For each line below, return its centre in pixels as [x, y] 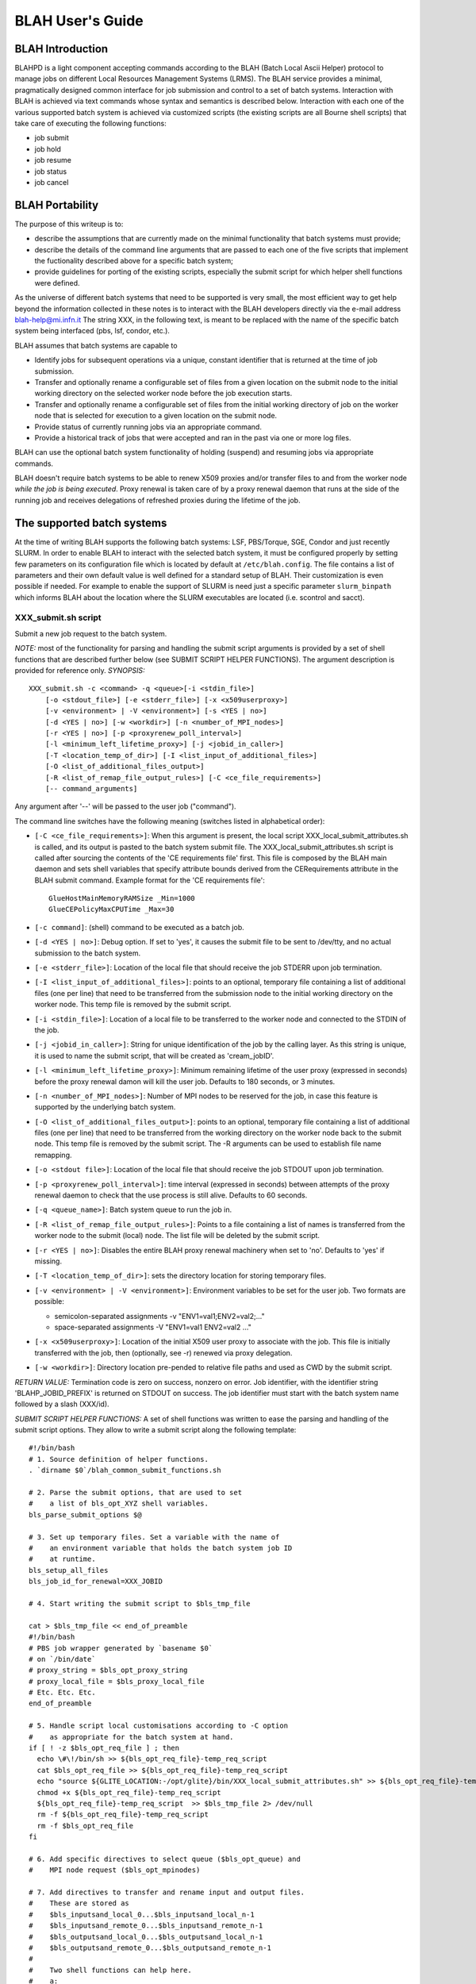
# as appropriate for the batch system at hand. [131, 1737]
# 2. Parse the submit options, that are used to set [135, 1493]
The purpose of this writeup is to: [69, 224]
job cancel [52, 182]
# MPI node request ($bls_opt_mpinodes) [115, 1870]
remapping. [53, 1155]
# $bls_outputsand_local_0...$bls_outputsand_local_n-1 [146, 1937]
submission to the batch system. [88, 953]
